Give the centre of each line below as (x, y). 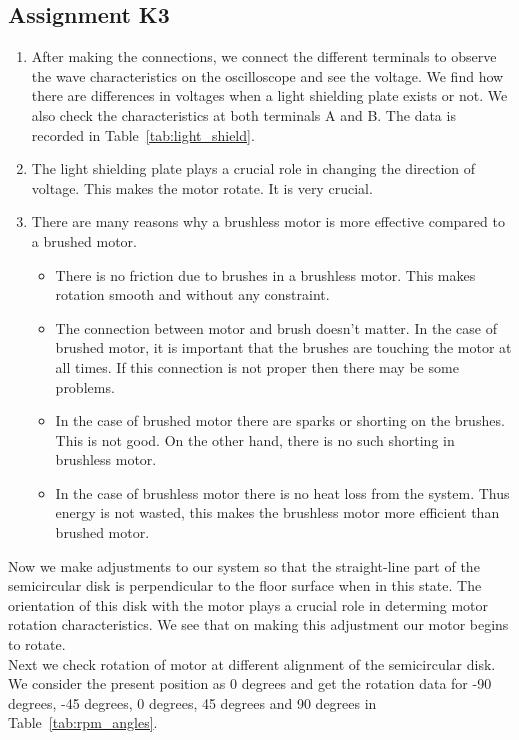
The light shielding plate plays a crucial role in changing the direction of (253, 168)
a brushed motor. (84, 240)
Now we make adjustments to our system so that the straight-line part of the (244, 565)
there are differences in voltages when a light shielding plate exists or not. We (269, 95)
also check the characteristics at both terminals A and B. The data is (243, 114)
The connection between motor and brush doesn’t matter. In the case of (276, 327)
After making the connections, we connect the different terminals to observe (264, 56)
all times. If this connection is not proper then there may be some (257, 366)
